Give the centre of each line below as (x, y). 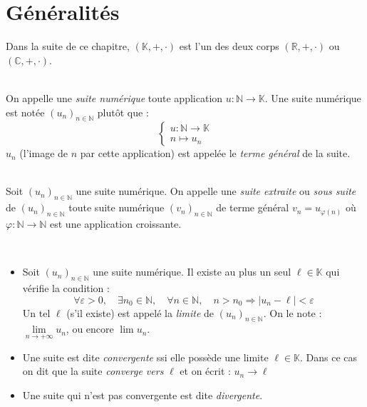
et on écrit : (205, 371)
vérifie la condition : (66, 288)
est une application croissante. (116, 224)
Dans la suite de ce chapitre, (68, 46)
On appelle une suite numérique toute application (114, 97)
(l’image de (44, 153)
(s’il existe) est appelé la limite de (140, 312)
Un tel (36, 312)
